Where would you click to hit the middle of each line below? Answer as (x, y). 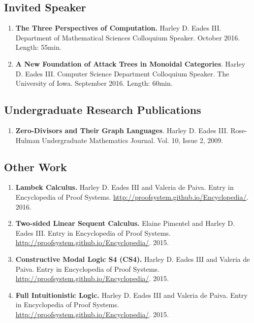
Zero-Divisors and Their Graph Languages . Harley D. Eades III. (122, 130)
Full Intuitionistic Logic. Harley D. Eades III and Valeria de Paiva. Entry (131, 295)
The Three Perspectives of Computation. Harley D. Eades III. (118, 28)
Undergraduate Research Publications (103, 110)
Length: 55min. (38, 47)
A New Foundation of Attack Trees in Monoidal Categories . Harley (130, 63)
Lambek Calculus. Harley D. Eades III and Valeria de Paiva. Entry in (125, 187)
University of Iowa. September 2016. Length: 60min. (94, 83)
